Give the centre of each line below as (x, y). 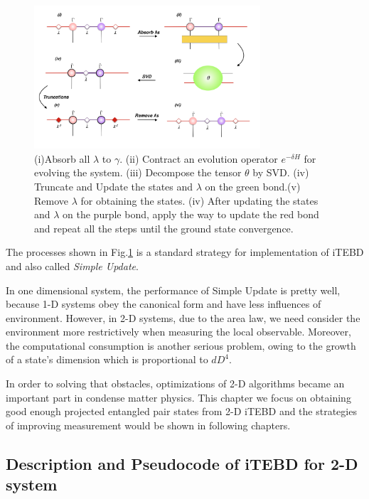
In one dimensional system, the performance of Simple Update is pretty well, (173, 290)
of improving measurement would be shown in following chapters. (148, 425)
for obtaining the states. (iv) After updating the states (199, 200)
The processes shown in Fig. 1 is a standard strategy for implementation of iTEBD (185, 252)
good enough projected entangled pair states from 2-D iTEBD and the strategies (181, 411)
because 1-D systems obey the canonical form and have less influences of (164, 304)
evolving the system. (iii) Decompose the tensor (138, 172)
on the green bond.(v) (253, 186)
